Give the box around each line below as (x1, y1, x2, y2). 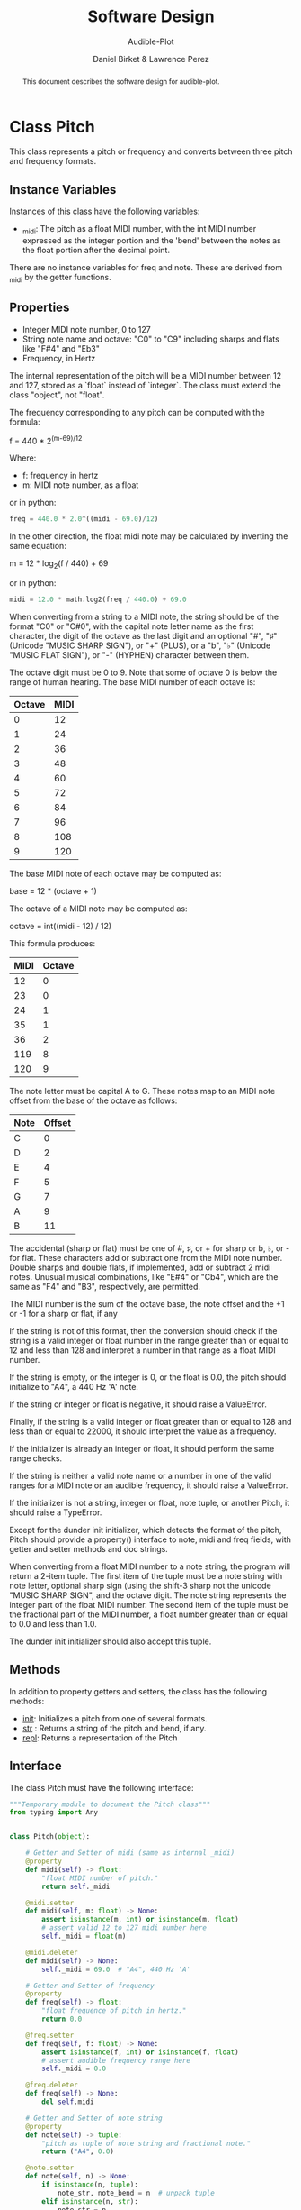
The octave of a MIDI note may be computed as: (9, 903, 188, 914)
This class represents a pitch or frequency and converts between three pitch (9, 146, 293, 157)
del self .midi (41, 2097, 94, 2106)
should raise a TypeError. (9, 1507, 102, 1518)
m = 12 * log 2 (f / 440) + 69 (9, 558, 109, 571)
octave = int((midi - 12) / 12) (9, 920, 112, 931)
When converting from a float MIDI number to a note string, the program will (9, 1561, 290, 1572)
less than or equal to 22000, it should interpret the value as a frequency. (9, 1426, 277, 1437)
